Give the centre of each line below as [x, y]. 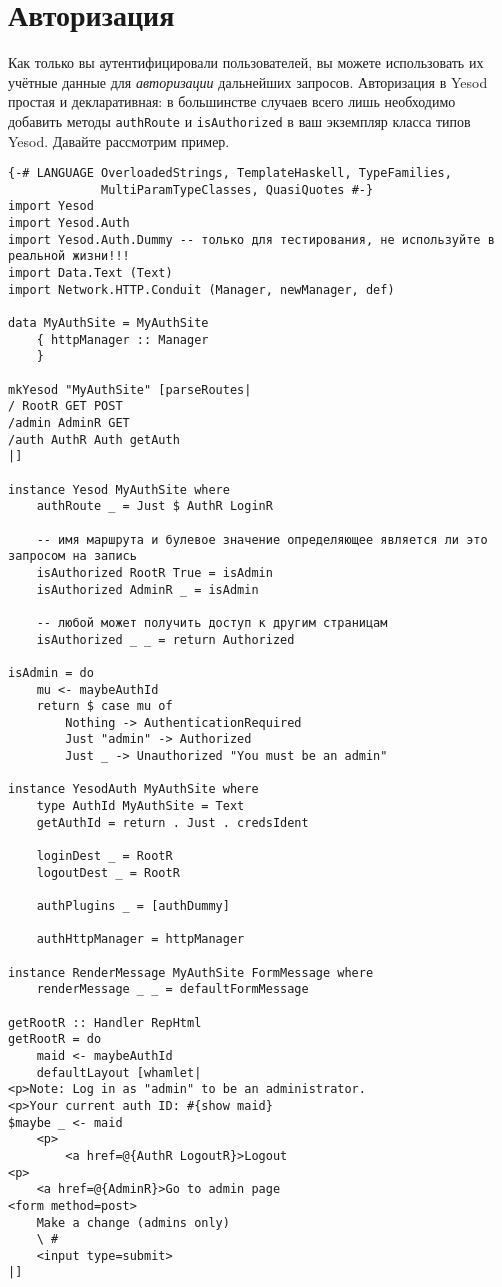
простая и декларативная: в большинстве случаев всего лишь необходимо [232, 101]
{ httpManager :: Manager [122, 339]
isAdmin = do [51, 672]
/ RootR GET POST [65, 406]
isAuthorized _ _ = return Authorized [165, 639]
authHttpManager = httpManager [140, 939]
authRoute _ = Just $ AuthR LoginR [154, 506]
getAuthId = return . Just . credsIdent [172, 822]
